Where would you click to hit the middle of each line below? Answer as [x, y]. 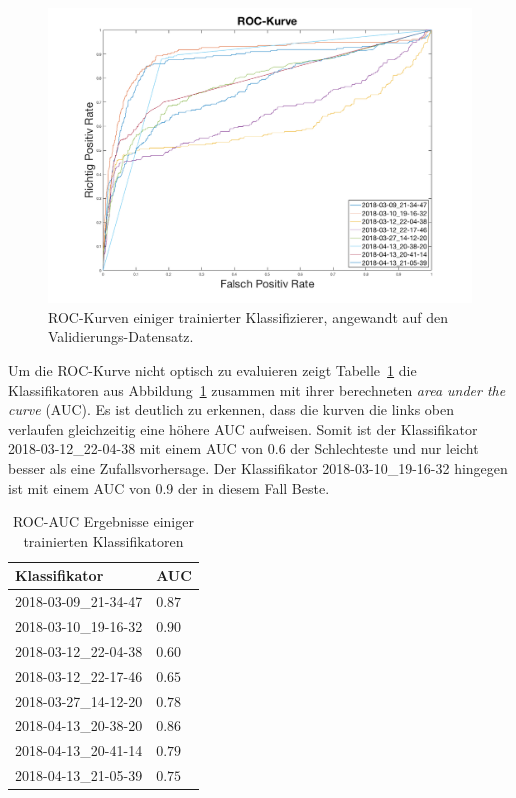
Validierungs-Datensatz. [121, 336]
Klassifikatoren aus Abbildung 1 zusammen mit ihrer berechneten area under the [257, 389]
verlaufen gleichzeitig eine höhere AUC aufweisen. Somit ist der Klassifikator [243, 428]
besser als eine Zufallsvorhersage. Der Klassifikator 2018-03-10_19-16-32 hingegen [258, 467]
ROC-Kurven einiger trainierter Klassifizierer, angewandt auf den [248, 316]
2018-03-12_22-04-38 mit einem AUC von [136, 448]
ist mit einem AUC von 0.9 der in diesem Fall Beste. [169, 487]
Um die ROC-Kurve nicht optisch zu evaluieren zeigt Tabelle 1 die [212, 370]
